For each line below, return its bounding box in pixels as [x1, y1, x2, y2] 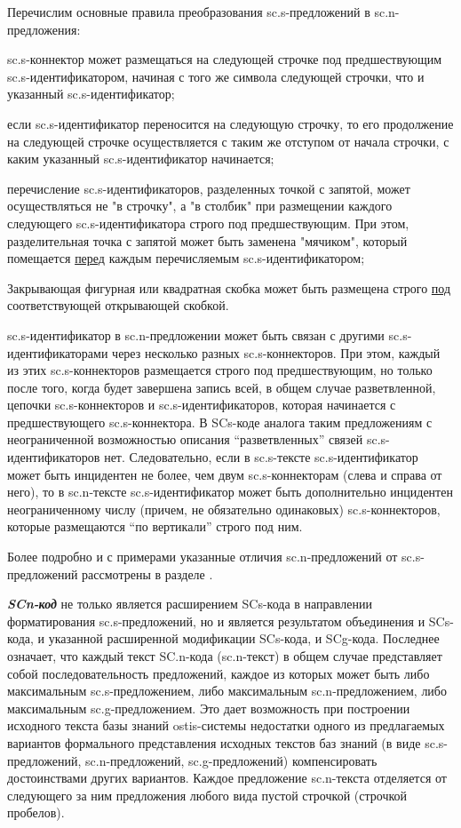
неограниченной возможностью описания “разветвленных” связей [7, 430, 363, 449]
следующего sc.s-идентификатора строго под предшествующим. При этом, [7, 213, 409, 232]
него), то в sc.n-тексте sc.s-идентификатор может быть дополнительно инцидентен [7, 482, 453, 501]
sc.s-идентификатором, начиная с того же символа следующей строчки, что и [7, 67, 425, 85]
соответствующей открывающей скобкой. [7, 296, 229, 314]
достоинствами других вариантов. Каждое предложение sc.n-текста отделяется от [7, 768, 447, 787]
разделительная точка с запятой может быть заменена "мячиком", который [7, 231, 408, 250]
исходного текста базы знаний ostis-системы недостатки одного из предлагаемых [7, 716, 445, 735]
